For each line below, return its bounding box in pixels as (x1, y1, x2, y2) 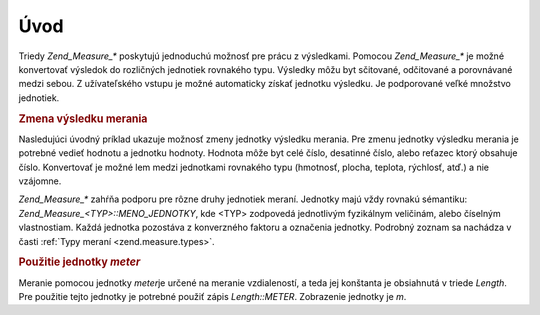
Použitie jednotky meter (18, 255, 141, 269)
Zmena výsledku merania (18, 111, 148, 125)
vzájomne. (18, 175, 62, 187)
